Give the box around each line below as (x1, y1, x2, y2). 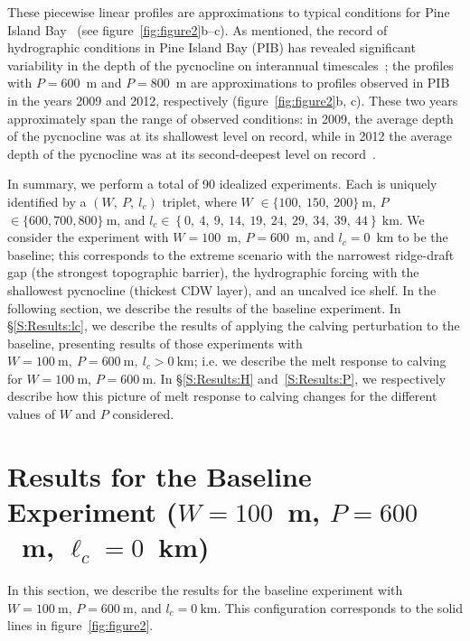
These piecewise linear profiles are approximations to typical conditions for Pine (7, 3, 450, 21)
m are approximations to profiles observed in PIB (175, 73, 450, 92)
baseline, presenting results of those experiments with (7, 333, 303, 352)
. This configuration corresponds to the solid (217, 598, 463, 617)
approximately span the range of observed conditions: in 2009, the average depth (7, 108, 454, 127)
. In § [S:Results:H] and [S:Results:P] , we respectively (153, 368, 446, 387)
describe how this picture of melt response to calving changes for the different (7, 386, 437, 405)
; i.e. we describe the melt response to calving (193, 351, 446, 370)
